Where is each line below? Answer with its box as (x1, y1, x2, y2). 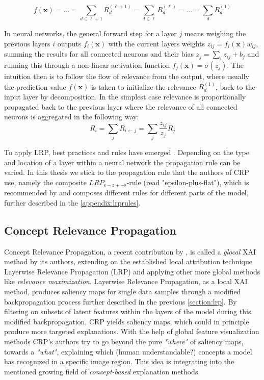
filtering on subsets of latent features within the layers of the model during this (4, 306, 251, 317)
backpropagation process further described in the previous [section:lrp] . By (4, 296, 237, 307)
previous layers (4, 38, 50, 48)
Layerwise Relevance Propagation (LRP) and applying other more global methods (4, 266, 260, 276)
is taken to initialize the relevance (91, 81, 196, 92)
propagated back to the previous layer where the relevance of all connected (4, 101, 237, 112)
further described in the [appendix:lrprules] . (4, 197, 141, 208)
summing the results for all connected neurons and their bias (4, 48, 194, 59)
